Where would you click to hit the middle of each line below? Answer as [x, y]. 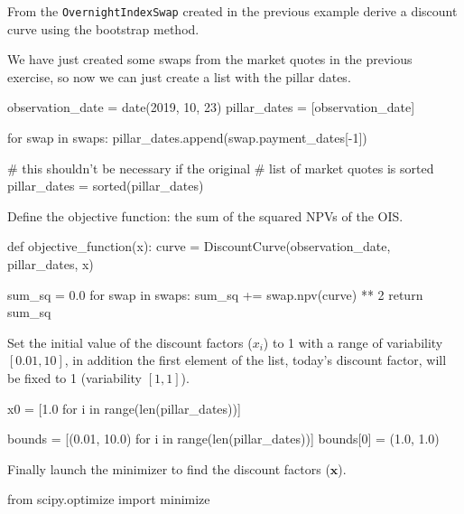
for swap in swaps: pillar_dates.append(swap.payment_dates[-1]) [187, 138]
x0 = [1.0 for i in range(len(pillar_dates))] [124, 408]
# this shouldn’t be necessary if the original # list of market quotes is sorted [221, 168]
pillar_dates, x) [51, 264]
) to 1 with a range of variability [353, 342]
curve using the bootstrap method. [103, 28]
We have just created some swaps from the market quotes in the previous [210, 59]
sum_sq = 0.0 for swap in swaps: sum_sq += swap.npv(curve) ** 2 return [215, 294]
